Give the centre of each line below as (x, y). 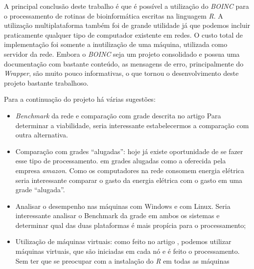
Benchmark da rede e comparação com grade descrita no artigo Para (118, 115)
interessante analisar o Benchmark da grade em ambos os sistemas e (117, 215)
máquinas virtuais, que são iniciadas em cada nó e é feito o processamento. (127, 251)
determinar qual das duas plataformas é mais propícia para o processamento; (131, 225)
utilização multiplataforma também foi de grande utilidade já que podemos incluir (127, 25)
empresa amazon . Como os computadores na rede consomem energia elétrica (130, 170)
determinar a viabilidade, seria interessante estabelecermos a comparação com (132, 125)
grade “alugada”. (40, 190)
